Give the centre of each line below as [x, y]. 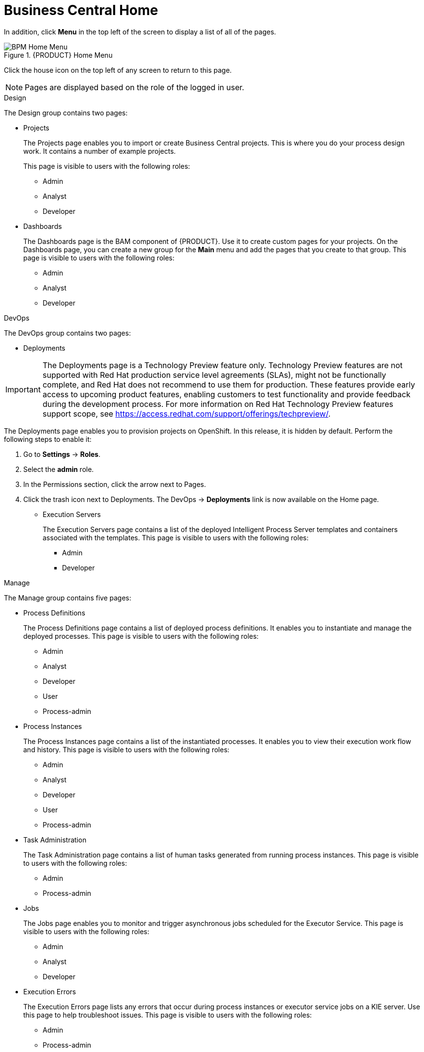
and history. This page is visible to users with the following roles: [126, 749]
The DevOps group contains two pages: [67, 333]
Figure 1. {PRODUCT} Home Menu [58, 55]
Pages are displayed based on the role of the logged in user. [134, 87]
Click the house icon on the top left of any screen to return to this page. [118, 70]
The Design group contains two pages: [66, 113]
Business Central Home [81, 10]
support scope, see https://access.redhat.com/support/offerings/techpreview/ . [187, 413]
